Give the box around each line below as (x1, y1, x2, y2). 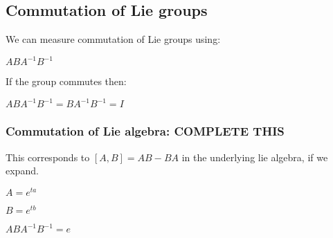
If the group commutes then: (6, 74, 127, 89)
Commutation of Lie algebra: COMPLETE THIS (6, 122, 285, 140)
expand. (6, 163, 39, 178)
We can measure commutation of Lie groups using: (6, 32, 221, 46)
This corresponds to (6, 149, 90, 164)
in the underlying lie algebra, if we (181, 149, 328, 164)
